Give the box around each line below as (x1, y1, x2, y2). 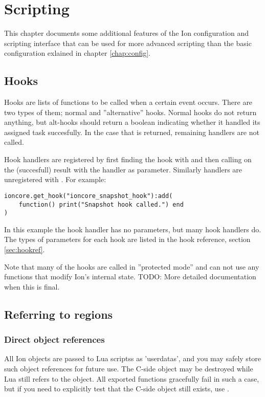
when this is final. (4, 281, 60, 292)
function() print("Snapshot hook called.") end (18, 201, 184, 208)
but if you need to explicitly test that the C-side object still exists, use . (4, 383, 229, 394)
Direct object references (4, 333, 105, 346)
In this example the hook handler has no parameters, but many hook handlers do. (4, 224, 261, 234)
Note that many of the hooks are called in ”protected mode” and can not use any (4, 261, 259, 272)
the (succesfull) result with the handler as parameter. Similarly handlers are (4, 164, 242, 174)
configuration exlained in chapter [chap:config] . (4, 48, 150, 58)
